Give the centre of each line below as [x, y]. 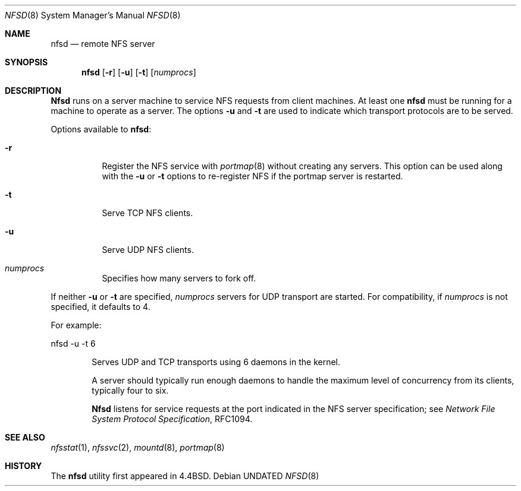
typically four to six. [130, 390]
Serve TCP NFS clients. [147, 213]
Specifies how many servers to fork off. [179, 278]
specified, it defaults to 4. [101, 307]
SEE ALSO [25, 437]
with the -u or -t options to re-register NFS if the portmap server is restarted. [252, 176]
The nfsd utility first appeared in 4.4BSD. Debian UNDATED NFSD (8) [185, 476]
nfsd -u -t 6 [73, 343]
